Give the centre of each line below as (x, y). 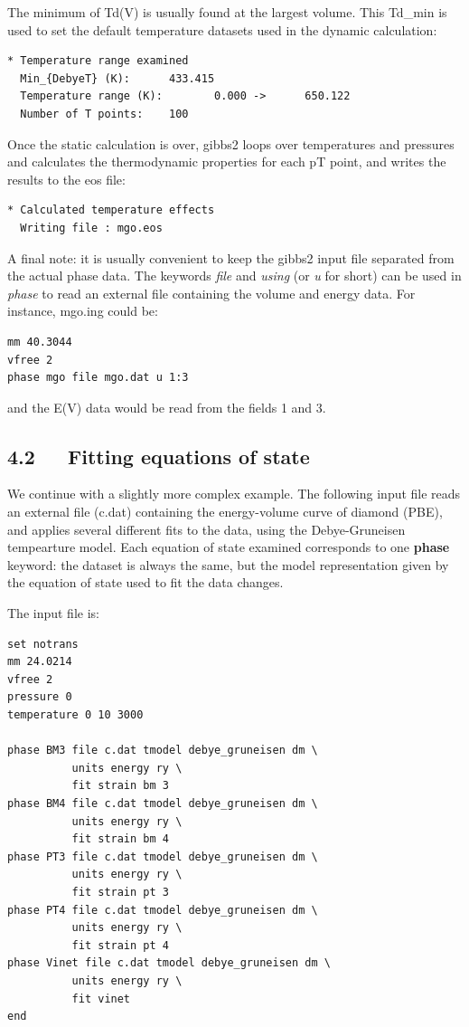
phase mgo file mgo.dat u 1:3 (98, 378)
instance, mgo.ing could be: (83, 311)
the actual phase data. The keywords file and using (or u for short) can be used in (234, 276)
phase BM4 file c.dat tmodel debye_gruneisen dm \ (163, 803)
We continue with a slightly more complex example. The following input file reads (234, 494)
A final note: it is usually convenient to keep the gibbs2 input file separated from (231, 257)
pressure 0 (40, 697)
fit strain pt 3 (120, 892)
